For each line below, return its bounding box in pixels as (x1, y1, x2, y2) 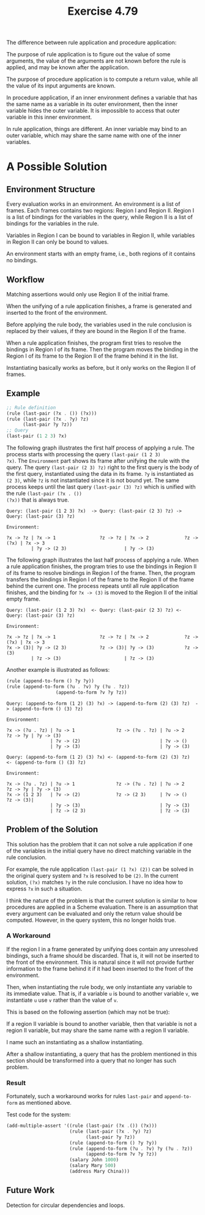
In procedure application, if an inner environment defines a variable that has (6, 94, 198, 102)
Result (6, 1078, 26, 1087)
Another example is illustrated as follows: (6, 666, 110, 674)
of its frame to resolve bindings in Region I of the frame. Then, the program (6, 570, 196, 577)
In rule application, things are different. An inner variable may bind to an (6, 126, 187, 133)
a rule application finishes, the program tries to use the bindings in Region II (6, 563, 197, 570)
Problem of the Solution (6, 824, 99, 835)
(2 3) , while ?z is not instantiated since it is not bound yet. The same (6, 476, 179, 484)
